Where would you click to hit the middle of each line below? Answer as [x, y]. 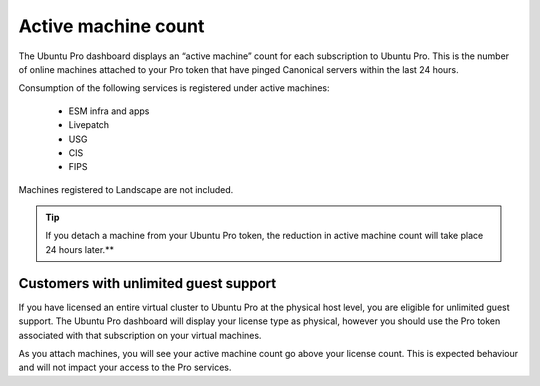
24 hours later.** [80, 249]
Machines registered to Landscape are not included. [126, 189]
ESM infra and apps [109, 111]
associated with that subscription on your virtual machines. [140, 335]
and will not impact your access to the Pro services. [125, 367]
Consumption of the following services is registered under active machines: [174, 88]
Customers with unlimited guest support [147, 283]
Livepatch [89, 125]
